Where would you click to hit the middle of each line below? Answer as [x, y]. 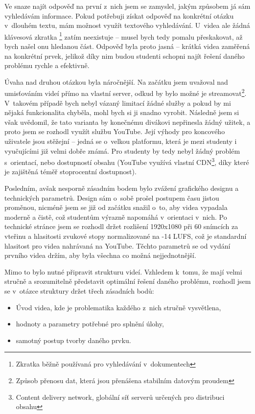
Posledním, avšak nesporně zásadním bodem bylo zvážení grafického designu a [122, 188]
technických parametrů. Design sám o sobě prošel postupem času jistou [112, 197]
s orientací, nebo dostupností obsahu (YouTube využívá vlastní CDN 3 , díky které [127, 161]
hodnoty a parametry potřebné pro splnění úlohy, [90, 324]
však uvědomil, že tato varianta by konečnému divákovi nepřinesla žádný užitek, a [127, 122]
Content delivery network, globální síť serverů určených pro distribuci [120, 397]
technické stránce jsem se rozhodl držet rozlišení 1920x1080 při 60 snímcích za [121, 226]
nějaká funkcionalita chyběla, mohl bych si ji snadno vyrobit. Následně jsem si [122, 112]
